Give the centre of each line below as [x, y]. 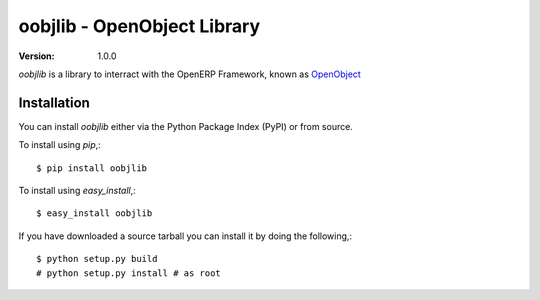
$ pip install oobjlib [92, 168]
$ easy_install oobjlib [94, 213]
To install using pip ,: [60, 145]
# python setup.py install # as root [129, 273]
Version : [36, 56]
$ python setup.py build [97, 259]
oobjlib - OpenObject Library [139, 26]
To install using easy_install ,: [77, 191]
